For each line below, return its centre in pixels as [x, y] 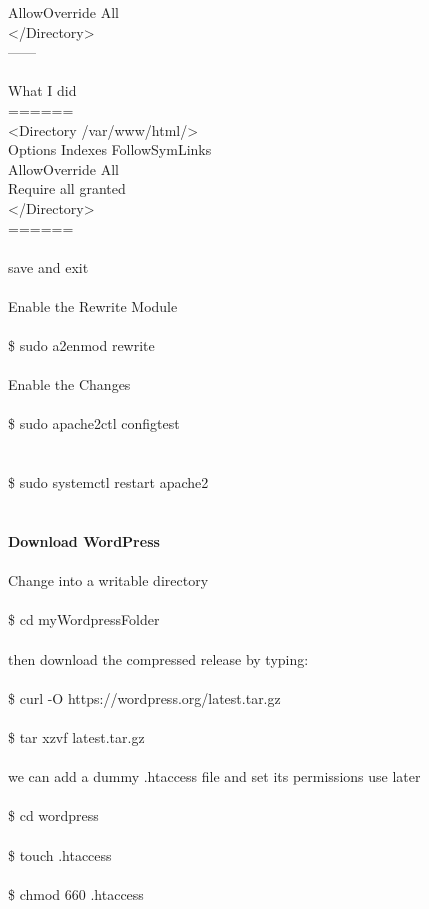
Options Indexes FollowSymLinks [110, 149]
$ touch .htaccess [60, 854]
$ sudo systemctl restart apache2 [108, 482]
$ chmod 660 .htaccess [76, 893]
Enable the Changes [69, 384]
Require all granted [67, 188]
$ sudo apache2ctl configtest [94, 423]
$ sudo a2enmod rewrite [81, 345]
